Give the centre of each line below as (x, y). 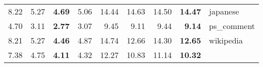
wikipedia (226, 40)
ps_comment (232, 26)
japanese (224, 11)
